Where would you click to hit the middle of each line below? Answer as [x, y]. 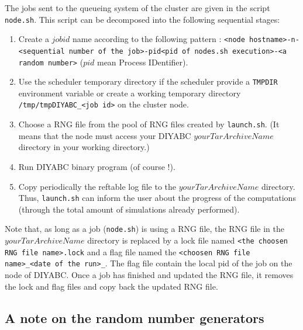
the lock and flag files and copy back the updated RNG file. [111, 286]
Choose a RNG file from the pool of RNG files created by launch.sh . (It [149, 124]
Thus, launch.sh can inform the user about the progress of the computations [157, 198]
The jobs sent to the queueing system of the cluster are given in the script [137, 8]
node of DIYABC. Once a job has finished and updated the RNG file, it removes [149, 275]
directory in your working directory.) [84, 147]
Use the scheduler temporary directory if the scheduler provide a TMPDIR [148, 81]
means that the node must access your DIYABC [105, 135]
